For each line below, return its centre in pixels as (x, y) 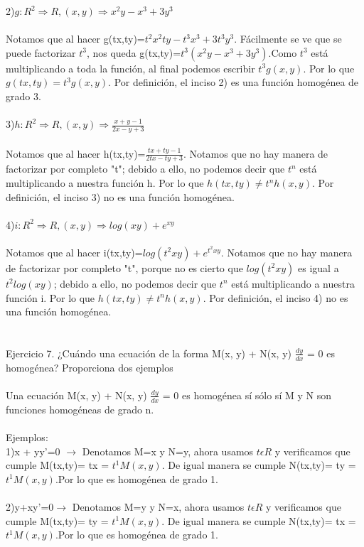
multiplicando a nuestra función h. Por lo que (105, 183)
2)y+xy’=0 (30, 506)
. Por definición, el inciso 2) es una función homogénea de (234, 82)
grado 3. (23, 96)
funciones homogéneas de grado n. (80, 409)
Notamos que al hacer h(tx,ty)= (76, 153)
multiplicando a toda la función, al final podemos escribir (130, 68)
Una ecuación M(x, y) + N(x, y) (76, 395)
